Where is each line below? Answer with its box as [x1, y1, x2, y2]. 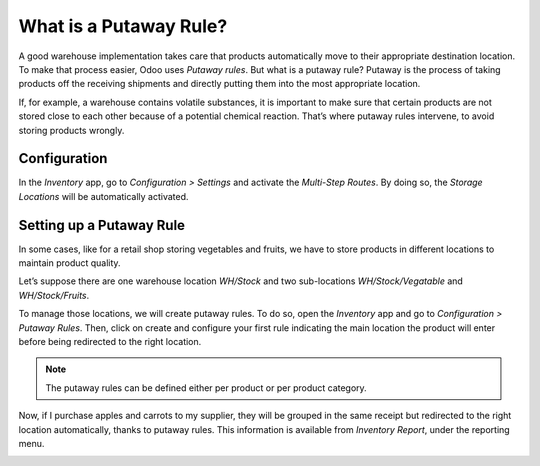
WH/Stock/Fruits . [18, 289, 90, 301]
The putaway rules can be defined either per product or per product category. [45, 381, 367, 394]
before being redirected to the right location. [18, 336, 202, 348]
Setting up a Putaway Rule [18, 216, 185, 234]
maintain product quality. [18, 257, 121, 269]
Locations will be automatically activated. [18, 190, 189, 202]
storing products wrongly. [18, 124, 125, 136]
